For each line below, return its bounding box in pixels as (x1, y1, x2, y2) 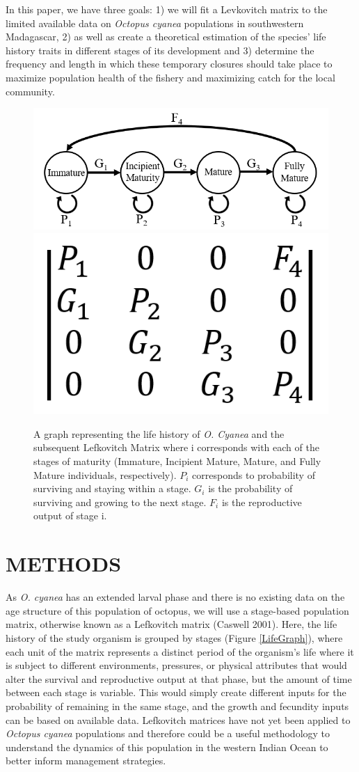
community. (6, 84, 55, 98)
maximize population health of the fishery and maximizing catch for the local (6, 70, 335, 84)
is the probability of (208, 481, 293, 496)
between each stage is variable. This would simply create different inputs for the (6, 685, 346, 700)
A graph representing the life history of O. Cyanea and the (33, 426, 285, 441)
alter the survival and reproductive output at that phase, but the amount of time (6, 671, 352, 686)
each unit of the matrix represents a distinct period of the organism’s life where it (6, 644, 354, 659)
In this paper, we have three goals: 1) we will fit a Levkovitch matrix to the (6, 2, 328, 16)
